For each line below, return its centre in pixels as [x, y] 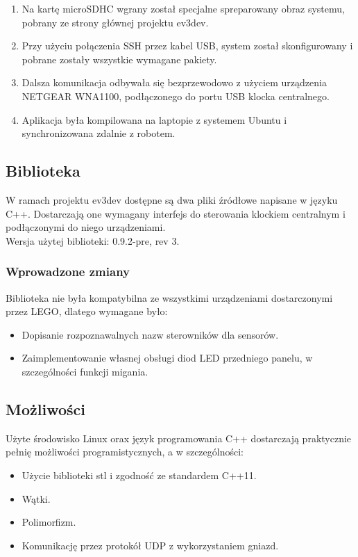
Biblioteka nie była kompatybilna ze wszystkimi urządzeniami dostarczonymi [169, 297]
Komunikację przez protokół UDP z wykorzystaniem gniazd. [150, 545]
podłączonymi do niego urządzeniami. [86, 227]
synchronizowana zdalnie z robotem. [99, 133]
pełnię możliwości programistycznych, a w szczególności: [125, 452]
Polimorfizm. [49, 522]
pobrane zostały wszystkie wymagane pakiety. [119, 59]
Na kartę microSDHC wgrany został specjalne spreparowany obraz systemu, [183, 8]
